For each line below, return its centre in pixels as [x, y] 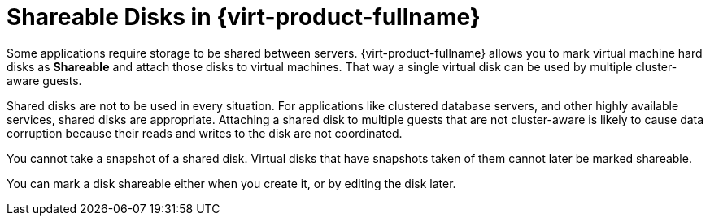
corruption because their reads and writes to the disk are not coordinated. [205, 133]
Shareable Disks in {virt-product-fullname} [244, 17]
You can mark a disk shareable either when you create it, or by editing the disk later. [231, 183]
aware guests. [44, 80]
